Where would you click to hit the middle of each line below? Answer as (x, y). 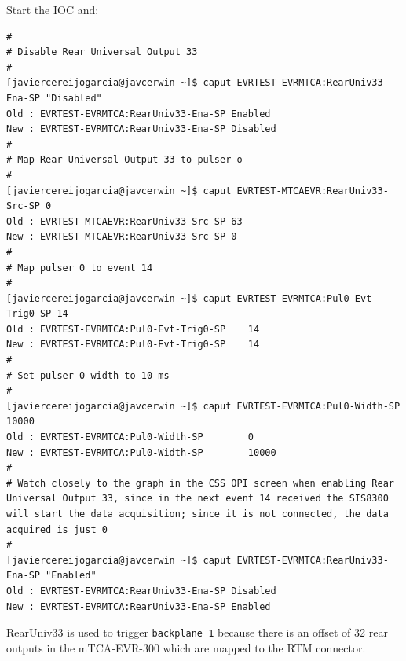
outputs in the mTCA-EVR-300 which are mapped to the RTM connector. (186, 647)
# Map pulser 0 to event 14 (80, 268)
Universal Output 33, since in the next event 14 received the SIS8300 (198, 499)
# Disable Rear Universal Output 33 (102, 52)
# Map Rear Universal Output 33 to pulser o (124, 160)
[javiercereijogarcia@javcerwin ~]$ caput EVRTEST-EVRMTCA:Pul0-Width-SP (203, 406)
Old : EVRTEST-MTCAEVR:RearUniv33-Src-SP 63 (124, 221)
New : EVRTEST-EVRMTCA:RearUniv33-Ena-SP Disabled (141, 129)
